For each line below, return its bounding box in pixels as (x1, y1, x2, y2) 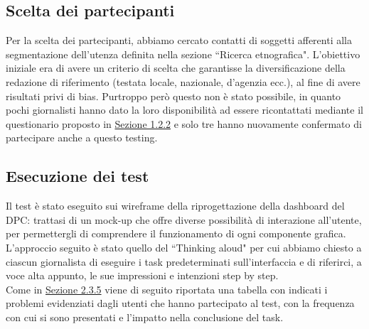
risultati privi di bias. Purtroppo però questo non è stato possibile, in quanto (6, 88, 341, 103)
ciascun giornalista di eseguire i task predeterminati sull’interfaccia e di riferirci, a (6, 254, 362, 269)
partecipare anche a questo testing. (6, 130, 158, 145)
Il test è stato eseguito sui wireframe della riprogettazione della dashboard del (6, 198, 345, 213)
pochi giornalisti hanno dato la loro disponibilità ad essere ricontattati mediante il (6, 102, 363, 117)
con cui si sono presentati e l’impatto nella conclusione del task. (6, 309, 284, 324)
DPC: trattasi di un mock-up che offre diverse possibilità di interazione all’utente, (6, 212, 362, 227)
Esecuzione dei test (6, 165, 149, 187)
